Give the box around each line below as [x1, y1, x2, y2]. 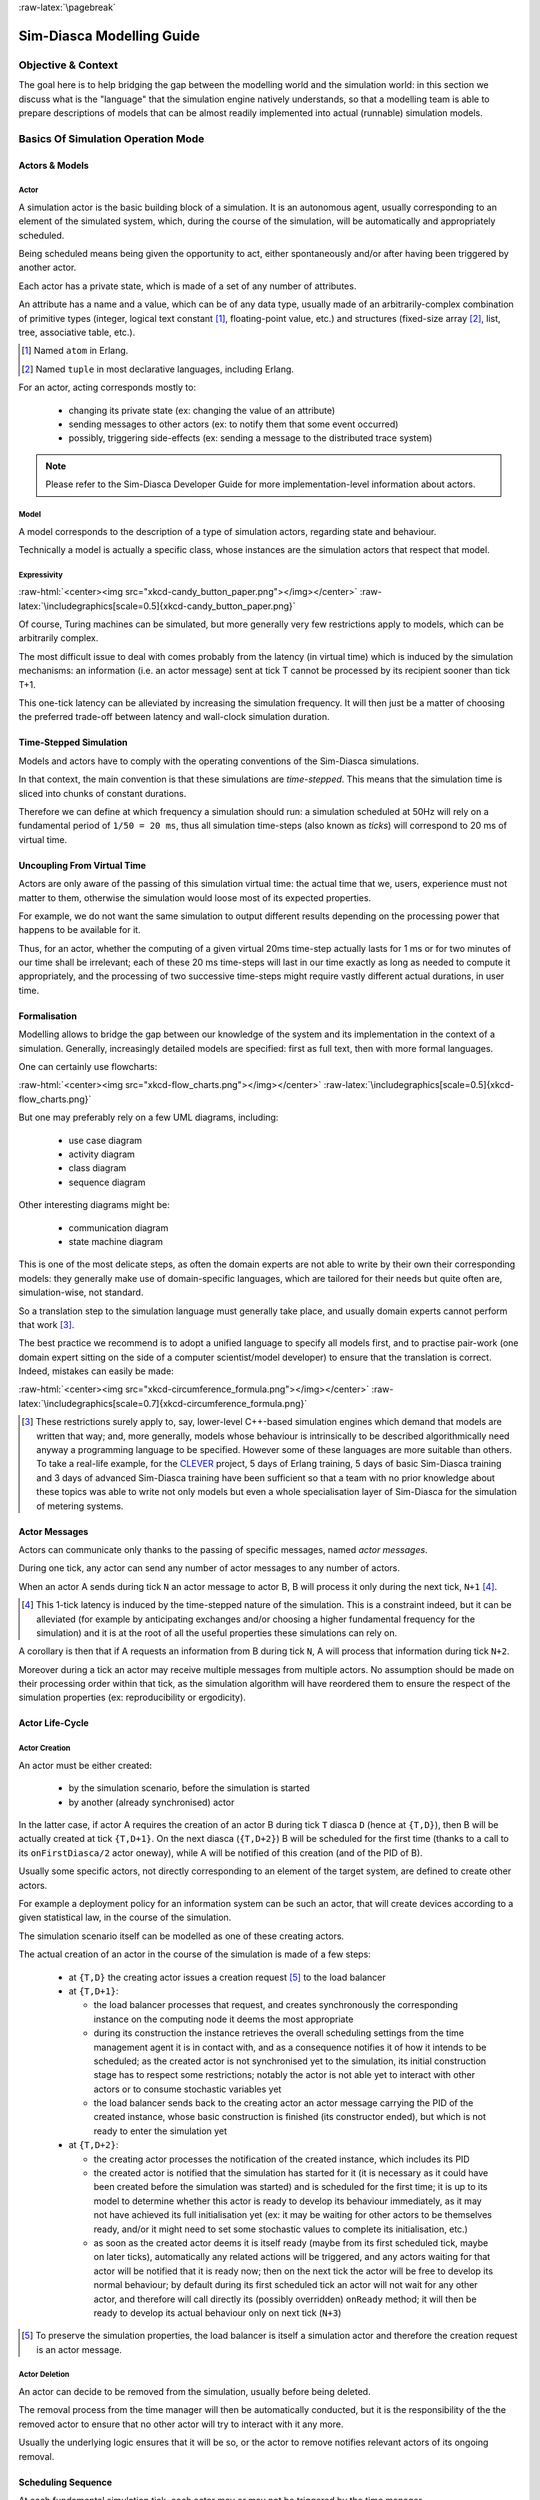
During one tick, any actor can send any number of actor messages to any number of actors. [18, 1562, 400, 1574]
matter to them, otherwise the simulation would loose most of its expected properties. [18, 891, 372, 904]
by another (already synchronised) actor [68, 1796, 235, 1808]
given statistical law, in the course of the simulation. [18, 1911, 232, 1924]
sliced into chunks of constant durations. [18, 787, 187, 799]
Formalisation [18, 1010, 77, 1022]
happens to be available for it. [18, 924, 141, 936]
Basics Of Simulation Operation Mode [18, 131, 205, 145]
